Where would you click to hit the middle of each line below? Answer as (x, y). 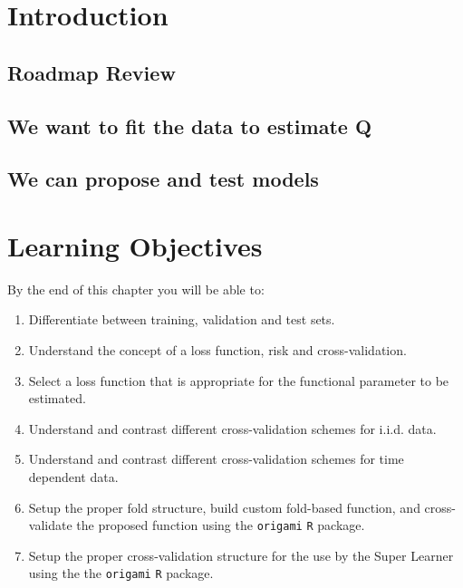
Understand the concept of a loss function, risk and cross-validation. (217, 350)
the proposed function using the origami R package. (221, 525)
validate (50, 525)
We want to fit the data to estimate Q (190, 125)
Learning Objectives (135, 245)
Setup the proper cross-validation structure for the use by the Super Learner (241, 555)
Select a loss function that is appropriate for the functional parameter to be (239, 380)
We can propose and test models (163, 179)
